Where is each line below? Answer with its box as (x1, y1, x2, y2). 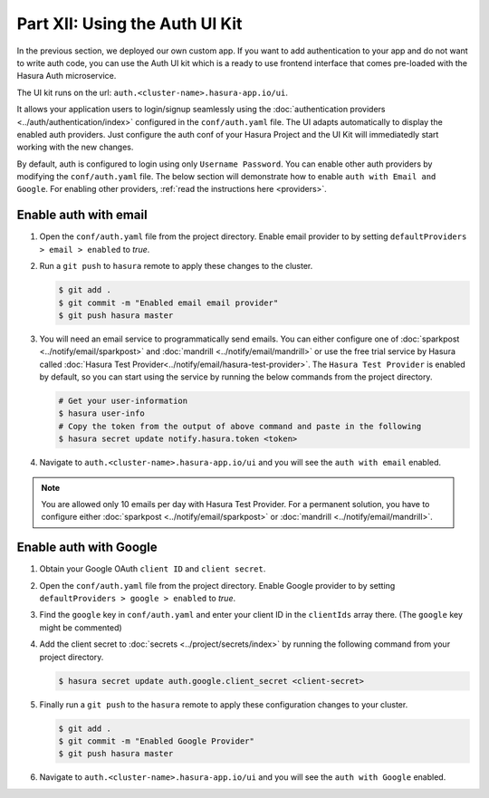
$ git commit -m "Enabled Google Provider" (58, 736, 255, 746)
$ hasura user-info (58, 409, 145, 418)
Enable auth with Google (16, 540, 158, 555)
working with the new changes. (16, 141, 134, 153)
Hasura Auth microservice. (16, 71, 117, 82)
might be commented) (39, 621, 122, 633)
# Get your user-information (58, 396, 188, 407)
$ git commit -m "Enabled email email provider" (58, 297, 279, 308)
